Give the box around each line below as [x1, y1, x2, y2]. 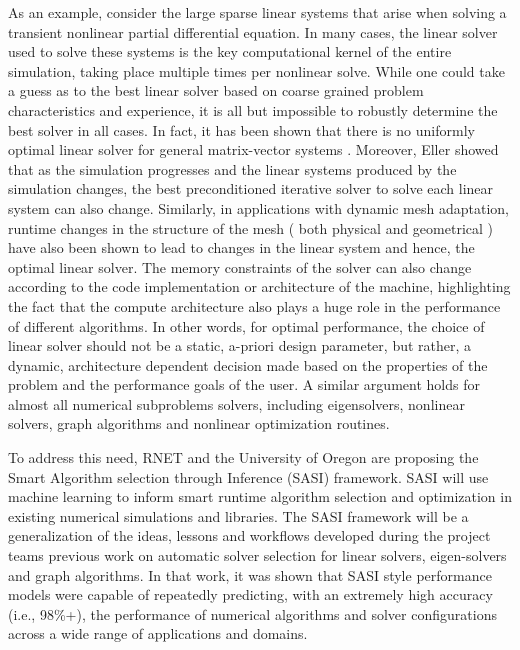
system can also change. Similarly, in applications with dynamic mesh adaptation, [8, 197, 509, 218]
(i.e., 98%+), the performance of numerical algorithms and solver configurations [8, 603, 497, 624]
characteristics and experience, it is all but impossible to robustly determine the [8, 99, 498, 120]
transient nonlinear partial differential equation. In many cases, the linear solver [8, 21, 498, 42]
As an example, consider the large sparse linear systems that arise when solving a [8, 2, 507, 22]
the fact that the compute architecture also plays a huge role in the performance [8, 295, 501, 316]
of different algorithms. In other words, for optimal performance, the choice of [8, 315, 485, 336]
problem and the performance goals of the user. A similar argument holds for [8, 374, 480, 395]
